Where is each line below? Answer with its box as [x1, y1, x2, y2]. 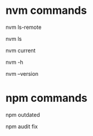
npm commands [5, 91, 88, 105]
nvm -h [5, 58, 23, 66]
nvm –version [5, 70, 39, 77]
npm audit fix [5, 123, 38, 130]
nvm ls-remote [5, 23, 42, 31]
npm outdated [5, 111, 40, 118]
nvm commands [5, 4, 87, 17]
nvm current [5, 46, 36, 54]
